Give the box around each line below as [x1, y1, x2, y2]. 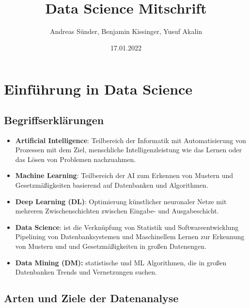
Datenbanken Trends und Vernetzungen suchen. [15, 267, 157, 277]
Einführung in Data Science [4, 79, 193, 99]
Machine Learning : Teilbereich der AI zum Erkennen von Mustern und [15, 170, 234, 180]
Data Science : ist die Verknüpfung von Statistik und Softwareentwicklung [15, 222, 239, 232]
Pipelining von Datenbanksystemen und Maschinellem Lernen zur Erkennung [15, 231, 245, 242]
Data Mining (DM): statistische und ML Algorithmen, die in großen [15, 257, 227, 267]
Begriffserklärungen [4, 112, 104, 127]
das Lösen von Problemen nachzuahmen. [15, 154, 136, 164]
